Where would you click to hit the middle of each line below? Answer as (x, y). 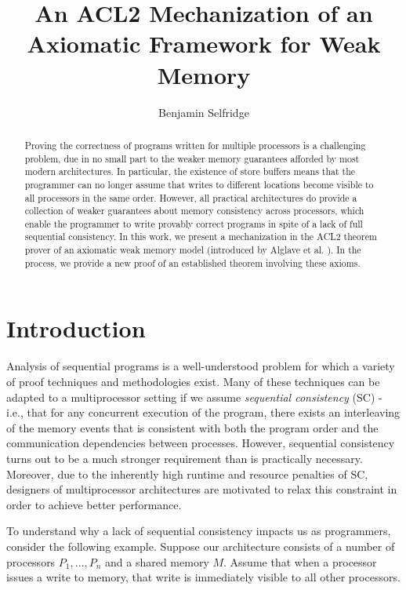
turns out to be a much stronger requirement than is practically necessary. (185, 458)
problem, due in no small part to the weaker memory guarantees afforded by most (192, 158)
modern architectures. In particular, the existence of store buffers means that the (190, 171)
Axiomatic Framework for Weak (204, 44)
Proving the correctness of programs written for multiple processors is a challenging (195, 145)
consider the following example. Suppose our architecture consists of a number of (201, 546)
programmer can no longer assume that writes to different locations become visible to (199, 184)
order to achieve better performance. (94, 504)
